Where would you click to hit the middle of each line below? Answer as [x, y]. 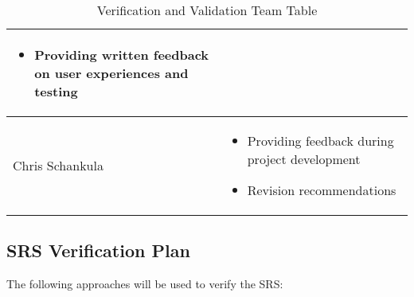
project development [304, 159]
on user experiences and [111, 73]
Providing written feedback [122, 55]
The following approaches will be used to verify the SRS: [145, 284]
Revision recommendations [322, 190]
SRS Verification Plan [98, 250]
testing [56, 91]
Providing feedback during [320, 141]
